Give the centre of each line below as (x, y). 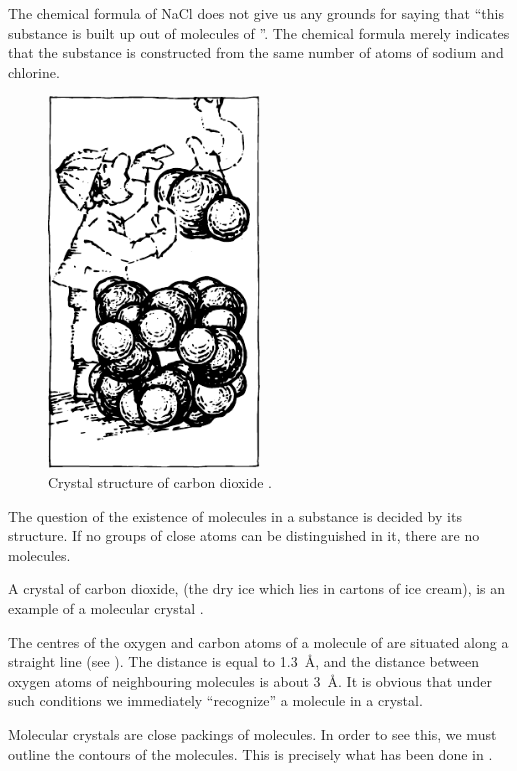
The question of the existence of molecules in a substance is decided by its (235, 515)
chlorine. (34, 71)
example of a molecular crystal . (106, 607)
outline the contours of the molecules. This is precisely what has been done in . (250, 753)
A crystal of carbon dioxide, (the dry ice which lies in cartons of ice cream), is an (257, 588)
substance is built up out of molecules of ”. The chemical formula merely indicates (259, 32)
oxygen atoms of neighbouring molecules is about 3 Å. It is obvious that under (250, 680)
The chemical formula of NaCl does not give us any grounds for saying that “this (256, 13)
